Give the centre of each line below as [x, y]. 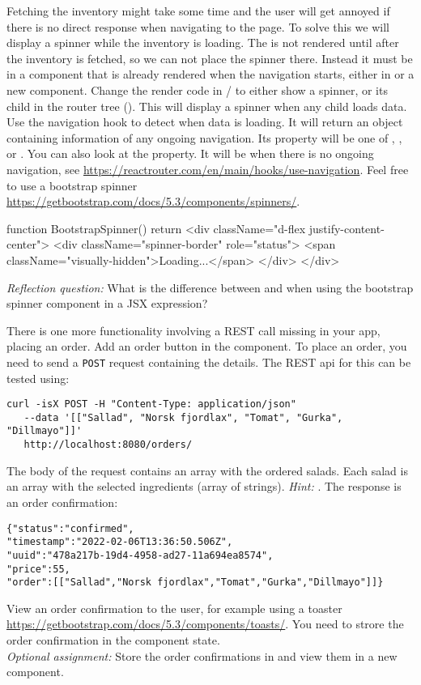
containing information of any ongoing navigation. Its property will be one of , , [204, 137]
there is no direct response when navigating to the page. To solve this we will [198, 26]
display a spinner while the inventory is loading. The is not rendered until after [203, 43]
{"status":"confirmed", [70, 528]
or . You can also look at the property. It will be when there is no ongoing [190, 153]
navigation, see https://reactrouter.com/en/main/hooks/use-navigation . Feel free [208, 169]
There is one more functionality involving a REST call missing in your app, [193, 330]
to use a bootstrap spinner [72, 185]
